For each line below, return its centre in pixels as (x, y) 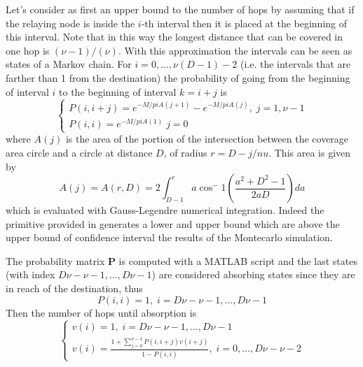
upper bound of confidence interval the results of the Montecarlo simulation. (169, 237)
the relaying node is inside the (70, 23)
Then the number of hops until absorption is (101, 312)
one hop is (28, 50)
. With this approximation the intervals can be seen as (235, 50)
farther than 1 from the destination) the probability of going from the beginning (178, 77)
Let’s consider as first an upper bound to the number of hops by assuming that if (180, 9)
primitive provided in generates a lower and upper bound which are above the (173, 223)
